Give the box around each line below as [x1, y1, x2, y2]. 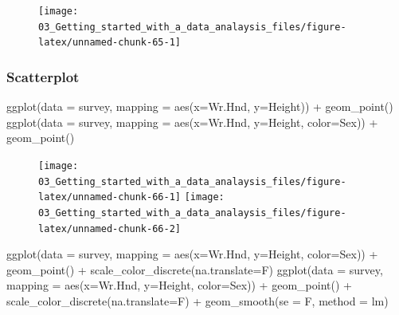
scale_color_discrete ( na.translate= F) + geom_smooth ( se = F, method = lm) [6, 293, 389, 309]
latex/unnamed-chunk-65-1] [38, 37, 181, 49]
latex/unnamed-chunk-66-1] [38, 191, 181, 203]
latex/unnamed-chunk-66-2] [38, 222, 181, 234]
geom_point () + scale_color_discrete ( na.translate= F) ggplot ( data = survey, [6, 261, 383, 278]
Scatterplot [6, 66, 80, 86]
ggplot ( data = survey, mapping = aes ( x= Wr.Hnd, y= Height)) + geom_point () [6, 98, 393, 115]
